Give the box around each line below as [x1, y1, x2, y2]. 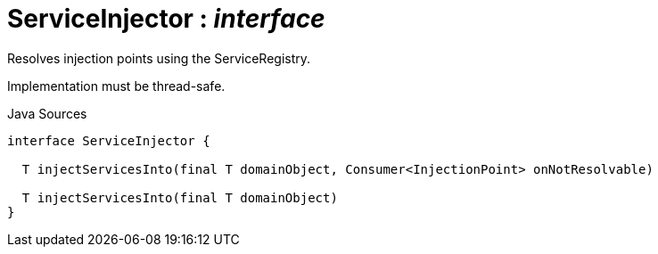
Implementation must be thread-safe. [7, 78, 226, 94]
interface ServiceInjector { [7, 133, 210, 148]
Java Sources [7, 105, 87, 121]
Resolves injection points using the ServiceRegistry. [7, 50, 311, 66]
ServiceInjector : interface [7, 4, 325, 34]
